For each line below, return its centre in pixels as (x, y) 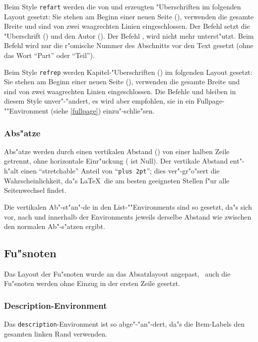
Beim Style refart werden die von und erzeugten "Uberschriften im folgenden (123, 6)
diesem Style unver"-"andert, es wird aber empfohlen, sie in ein (99, 101)
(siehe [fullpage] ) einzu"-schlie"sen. (103, 111)
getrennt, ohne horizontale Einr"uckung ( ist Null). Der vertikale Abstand (116, 161)
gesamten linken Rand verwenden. (56, 333)
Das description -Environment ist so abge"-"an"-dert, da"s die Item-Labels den (124, 324)
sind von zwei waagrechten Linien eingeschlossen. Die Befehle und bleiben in (120, 91)
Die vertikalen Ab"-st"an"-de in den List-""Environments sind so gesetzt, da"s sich (128, 206)
